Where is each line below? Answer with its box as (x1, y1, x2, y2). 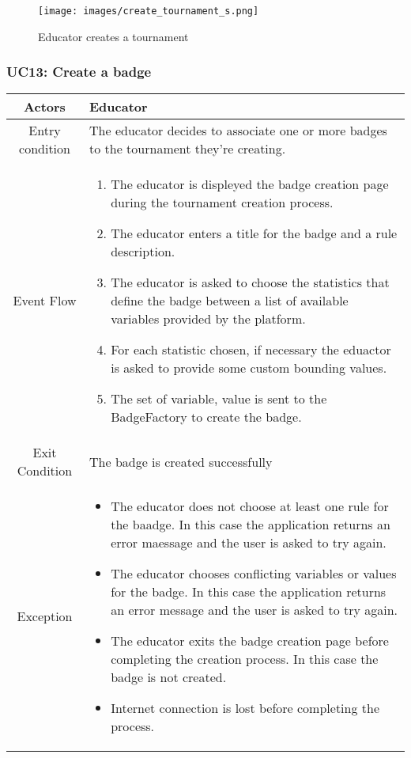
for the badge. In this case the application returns (111, 582, 386, 601)
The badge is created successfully (89, 452, 273, 471)
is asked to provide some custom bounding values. (111, 358, 387, 377)
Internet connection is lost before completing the (111, 699, 379, 718)
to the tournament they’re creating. (89, 139, 286, 158)
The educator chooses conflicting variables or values (111, 564, 397, 583)
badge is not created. (111, 668, 227, 687)
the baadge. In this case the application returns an (111, 515, 390, 534)
